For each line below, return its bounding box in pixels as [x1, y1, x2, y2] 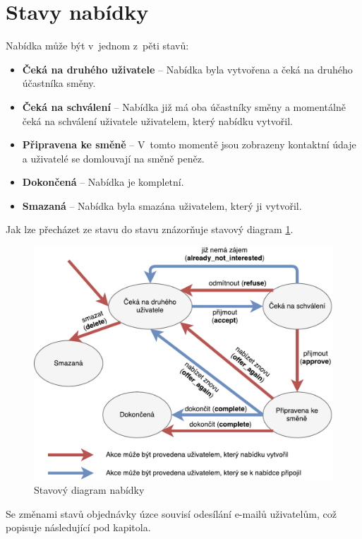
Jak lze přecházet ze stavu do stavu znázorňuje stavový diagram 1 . [6, 222, 294, 237]
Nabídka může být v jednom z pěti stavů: [6, 38, 189, 53]
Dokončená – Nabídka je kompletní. [22, 174, 184, 189]
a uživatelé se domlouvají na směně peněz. [22, 150, 205, 165]
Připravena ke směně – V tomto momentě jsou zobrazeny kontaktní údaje [22, 137, 356, 152]
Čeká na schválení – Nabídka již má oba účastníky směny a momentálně [22, 99, 346, 114]
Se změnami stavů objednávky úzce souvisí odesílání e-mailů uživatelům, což [6, 506, 337, 521]
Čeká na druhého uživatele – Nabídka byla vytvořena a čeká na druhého [22, 61, 353, 76]
